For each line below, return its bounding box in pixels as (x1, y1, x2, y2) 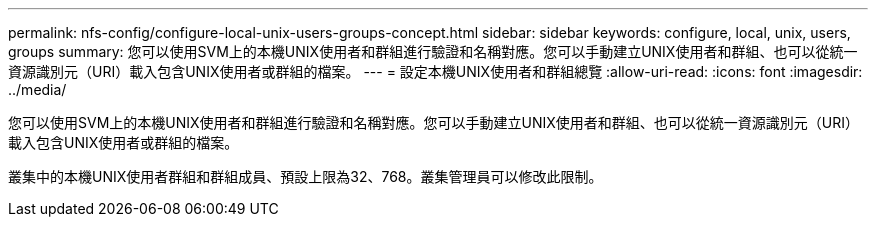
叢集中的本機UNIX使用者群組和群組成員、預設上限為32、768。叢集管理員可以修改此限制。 (8, 168, 603, 185)
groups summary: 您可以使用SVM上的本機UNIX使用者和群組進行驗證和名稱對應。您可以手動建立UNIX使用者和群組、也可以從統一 (8, 43, 858, 60)
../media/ (8, 81, 67, 98)
